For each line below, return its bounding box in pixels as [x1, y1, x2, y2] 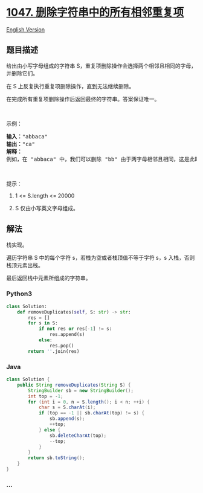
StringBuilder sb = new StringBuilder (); [28, 387, 134, 393]
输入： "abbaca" [6, 133, 48, 140]
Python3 [6, 289, 32, 298]
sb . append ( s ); [49, 416, 85, 422]
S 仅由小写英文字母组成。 [14, 204, 79, 211]
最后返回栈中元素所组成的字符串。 [6, 274, 91, 282]
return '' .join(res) [28, 348, 80, 354]
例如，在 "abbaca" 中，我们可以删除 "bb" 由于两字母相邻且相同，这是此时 [6, 155, 201, 163]
